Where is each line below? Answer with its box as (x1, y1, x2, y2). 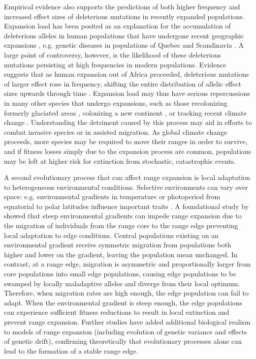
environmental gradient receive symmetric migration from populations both (4, 239, 231, 250)
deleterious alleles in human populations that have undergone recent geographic (4, 30, 244, 40)
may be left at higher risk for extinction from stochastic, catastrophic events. (4, 155, 236, 166)
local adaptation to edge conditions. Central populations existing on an (4, 230, 219, 240)
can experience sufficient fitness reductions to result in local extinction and (4, 307, 229, 317)
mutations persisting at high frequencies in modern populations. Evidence (4, 59, 226, 69)
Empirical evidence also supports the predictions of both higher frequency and (4, 1, 240, 11)
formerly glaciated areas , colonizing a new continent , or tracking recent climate (4, 107, 247, 118)
